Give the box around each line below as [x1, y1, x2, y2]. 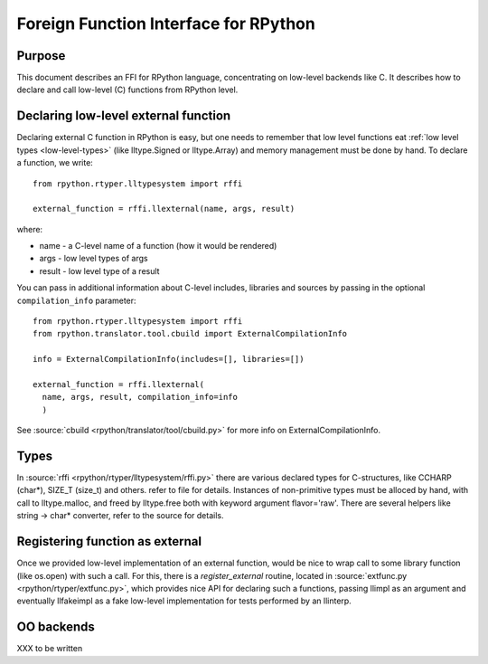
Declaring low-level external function [16, 109, 231, 124]
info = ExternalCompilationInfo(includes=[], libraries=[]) [33, 354, 305, 365]
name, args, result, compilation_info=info [42, 392, 239, 403]
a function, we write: [16, 157, 94, 168]
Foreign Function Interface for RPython [16, 14, 315, 33]
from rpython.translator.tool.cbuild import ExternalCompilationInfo [33, 328, 348, 339]
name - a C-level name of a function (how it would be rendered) [39, 241, 277, 251]
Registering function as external [16, 534, 202, 549]
